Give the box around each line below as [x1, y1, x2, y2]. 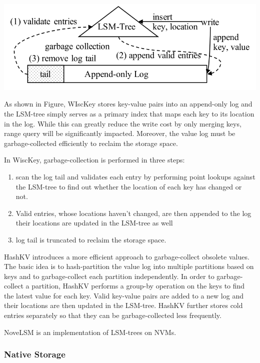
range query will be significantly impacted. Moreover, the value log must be [4, 128, 235, 138]
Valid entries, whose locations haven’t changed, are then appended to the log [15, 207, 251, 218]
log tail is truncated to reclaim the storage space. [15, 234, 166, 244]
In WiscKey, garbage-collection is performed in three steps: [4, 154, 185, 165]
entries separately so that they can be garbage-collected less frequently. [4, 310, 221, 320]
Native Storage [4, 348, 65, 360]
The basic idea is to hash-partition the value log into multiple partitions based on [4, 261, 254, 271]
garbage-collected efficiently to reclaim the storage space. [4, 137, 178, 148]
